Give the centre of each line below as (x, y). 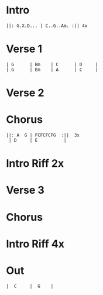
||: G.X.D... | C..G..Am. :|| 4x (47, 26)
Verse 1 (24, 49)
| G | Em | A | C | (52, 70)
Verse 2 (25, 93)
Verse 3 (25, 190)
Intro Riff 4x (35, 244)
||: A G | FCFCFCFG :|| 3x (43, 135)
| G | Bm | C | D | (52, 64)
